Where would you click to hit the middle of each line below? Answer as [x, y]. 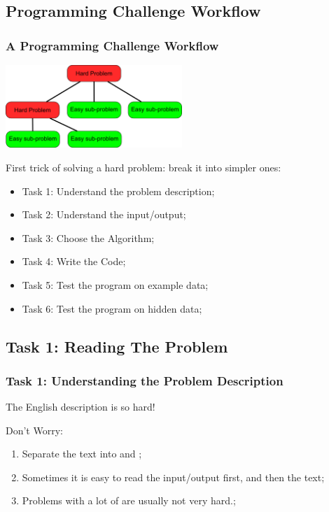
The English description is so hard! [80, 407]
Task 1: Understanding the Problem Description [145, 380]
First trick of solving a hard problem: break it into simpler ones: [143, 167]
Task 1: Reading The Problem [117, 346]
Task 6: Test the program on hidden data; [112, 308]
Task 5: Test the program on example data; [115, 284]
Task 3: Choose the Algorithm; [88, 237]
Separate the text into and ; [82, 454]
